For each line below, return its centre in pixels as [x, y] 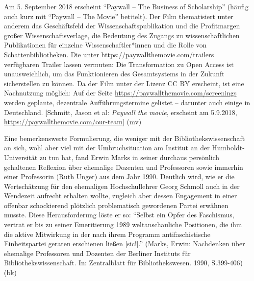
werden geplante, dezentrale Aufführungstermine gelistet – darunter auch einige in [127, 102]
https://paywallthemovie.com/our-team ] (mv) [73, 122]
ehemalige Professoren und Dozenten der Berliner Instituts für [97, 253]
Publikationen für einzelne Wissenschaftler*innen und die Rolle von [105, 45]
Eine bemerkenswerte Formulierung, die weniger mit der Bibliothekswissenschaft [125, 138]
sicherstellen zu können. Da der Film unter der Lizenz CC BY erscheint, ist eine [124, 83]
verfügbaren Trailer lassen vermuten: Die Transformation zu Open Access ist [119, 64]
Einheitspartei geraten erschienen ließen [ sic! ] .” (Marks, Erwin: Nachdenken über [125, 244]
